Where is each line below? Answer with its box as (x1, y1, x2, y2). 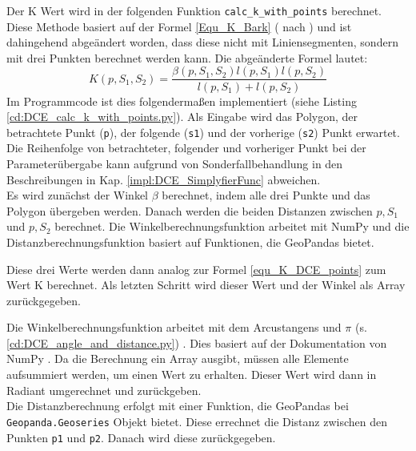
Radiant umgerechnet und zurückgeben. (6, 381, 202, 398)
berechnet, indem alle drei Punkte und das (162, 187, 370, 203)
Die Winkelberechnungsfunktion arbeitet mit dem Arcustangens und (6, 319, 342, 336)
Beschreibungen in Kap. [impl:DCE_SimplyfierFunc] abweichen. (6, 171, 321, 187)
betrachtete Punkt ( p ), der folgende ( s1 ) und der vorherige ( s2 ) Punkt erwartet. (6, 123, 400, 140)
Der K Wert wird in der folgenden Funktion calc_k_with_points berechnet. (6, 2, 382, 18)
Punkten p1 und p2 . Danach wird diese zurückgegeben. (6, 429, 276, 445)
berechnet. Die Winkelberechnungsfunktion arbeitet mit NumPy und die (54, 218, 410, 235)
